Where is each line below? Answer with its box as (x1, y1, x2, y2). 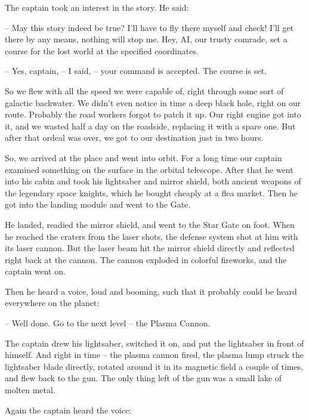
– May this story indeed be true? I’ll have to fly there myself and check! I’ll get (5, 21, 294, 33)
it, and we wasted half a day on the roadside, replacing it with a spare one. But (5, 119, 296, 132)
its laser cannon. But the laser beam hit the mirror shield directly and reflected (5, 242, 295, 254)
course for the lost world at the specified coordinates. (5, 44, 199, 57)
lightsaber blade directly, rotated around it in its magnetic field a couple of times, (5, 360, 304, 372)
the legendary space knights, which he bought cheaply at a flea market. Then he (5, 186, 298, 199)
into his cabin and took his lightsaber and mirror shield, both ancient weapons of (5, 175, 301, 187)
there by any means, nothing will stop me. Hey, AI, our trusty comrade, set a (5, 33, 288, 45)
